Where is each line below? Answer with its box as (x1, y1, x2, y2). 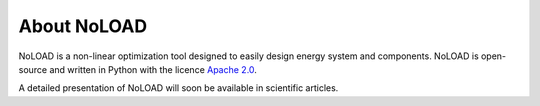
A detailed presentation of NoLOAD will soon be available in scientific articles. (18, 82, 339, 94)
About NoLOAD (18, 15, 148, 37)
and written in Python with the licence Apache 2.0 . (49, 63, 257, 75)
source (18, 63, 48, 75)
